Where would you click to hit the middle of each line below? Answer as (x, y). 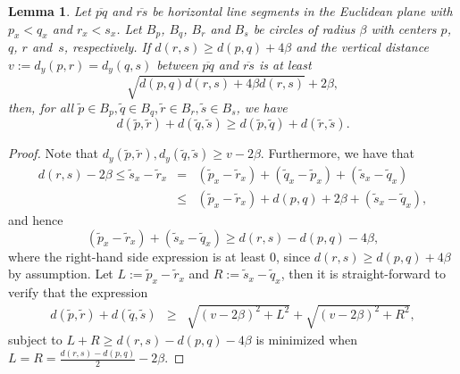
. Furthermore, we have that (338, 153)
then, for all (41, 107)
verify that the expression (78, 291)
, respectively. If (107, 47)
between (177, 64)
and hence (36, 219)
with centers (404, 28)
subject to (35, 340)
